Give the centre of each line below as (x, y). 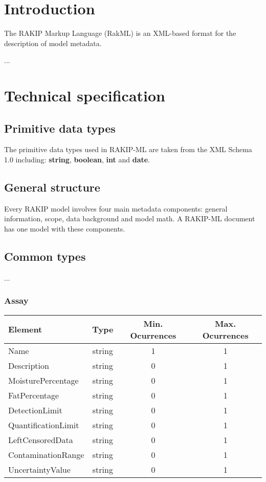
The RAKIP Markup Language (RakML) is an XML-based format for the (120, 33)
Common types (45, 256)
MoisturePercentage (43, 380)
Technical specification (85, 96)
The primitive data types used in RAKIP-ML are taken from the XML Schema (128, 149)
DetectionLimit (35, 410)
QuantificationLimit (44, 425)
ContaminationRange (46, 454)
